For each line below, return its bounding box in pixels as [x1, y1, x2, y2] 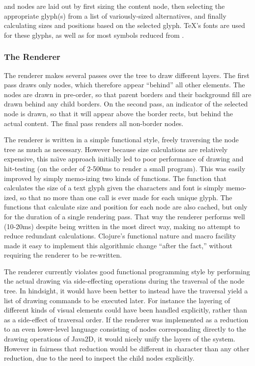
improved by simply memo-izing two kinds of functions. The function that [4, 173, 227, 183]
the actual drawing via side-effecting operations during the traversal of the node [4, 276, 245, 286]
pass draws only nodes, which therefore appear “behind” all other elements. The [4, 79, 245, 90]
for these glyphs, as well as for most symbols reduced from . [4, 29, 184, 40]
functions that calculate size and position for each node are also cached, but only [4, 202, 248, 212]
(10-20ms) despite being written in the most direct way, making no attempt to [4, 221, 240, 231]
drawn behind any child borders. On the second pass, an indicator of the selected [4, 99, 248, 109]
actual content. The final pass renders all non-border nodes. [4, 118, 184, 128]
